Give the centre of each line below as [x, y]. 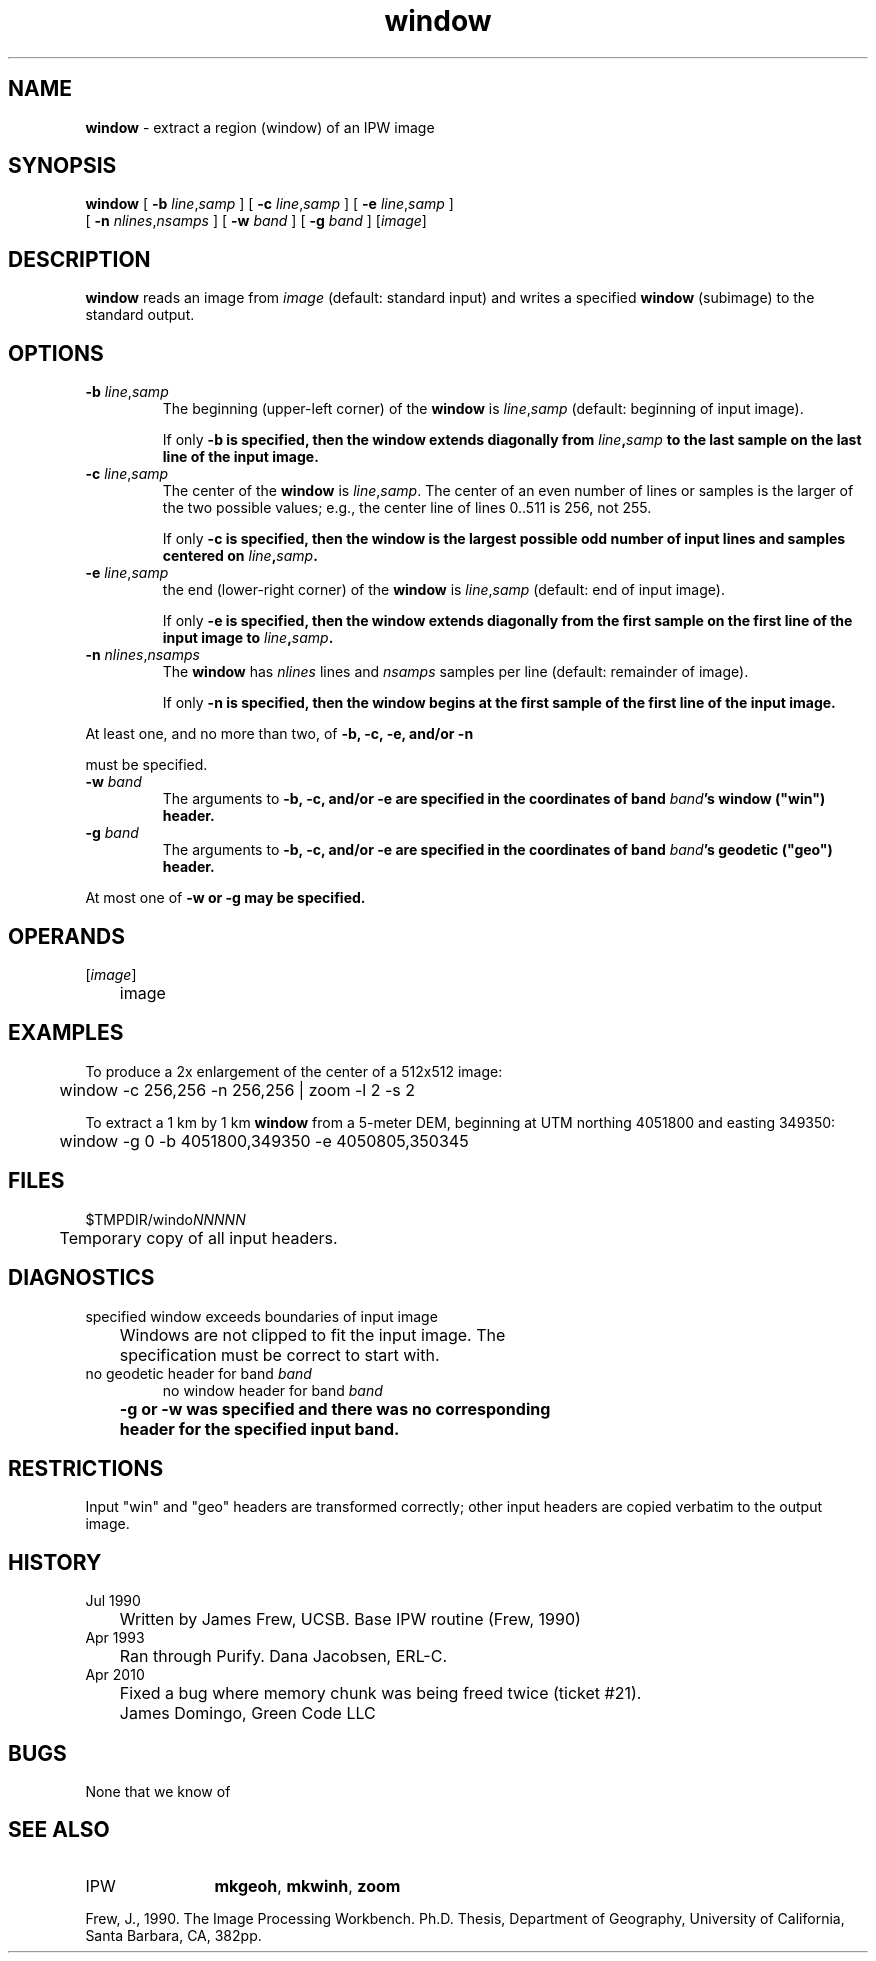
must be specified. [146, 765]
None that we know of [158, 1792]
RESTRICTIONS [86, 1468]
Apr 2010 [115, 1675]
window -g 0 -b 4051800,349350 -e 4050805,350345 [264, 1140]
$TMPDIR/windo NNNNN [165, 1219]
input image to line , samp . [248, 638]
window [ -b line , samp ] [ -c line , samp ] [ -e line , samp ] [269, 204]
